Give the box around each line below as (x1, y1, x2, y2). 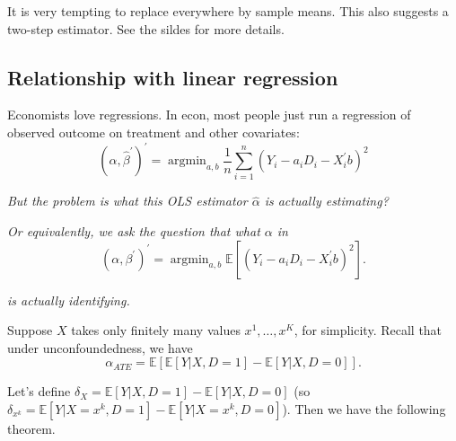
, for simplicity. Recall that (294, 321, 443, 340)
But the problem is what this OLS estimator (7, 191, 248, 210)
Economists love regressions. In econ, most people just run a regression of (7, 105, 411, 124)
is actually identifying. (7, 290, 130, 309)
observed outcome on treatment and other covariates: (7, 122, 300, 141)
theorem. (7, 419, 56, 437)
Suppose (7, 321, 53, 340)
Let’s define (7, 382, 71, 401)
